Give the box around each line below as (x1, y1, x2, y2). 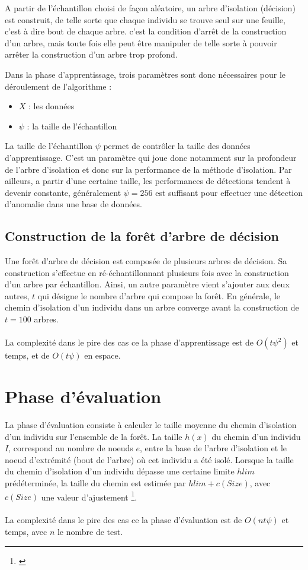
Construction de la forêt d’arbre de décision (5, 227, 279, 245)
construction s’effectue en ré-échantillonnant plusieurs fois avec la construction (5, 266, 289, 278)
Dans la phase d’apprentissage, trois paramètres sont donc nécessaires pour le (5, 68, 286, 80)
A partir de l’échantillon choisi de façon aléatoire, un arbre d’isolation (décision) (5, 2, 296, 14)
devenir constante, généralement (5, 186, 121, 198)
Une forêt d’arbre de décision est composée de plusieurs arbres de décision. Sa (5, 255, 287, 267)
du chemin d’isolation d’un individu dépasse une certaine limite (5, 465, 235, 477)
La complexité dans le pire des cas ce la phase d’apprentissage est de (5, 336, 254, 349)
